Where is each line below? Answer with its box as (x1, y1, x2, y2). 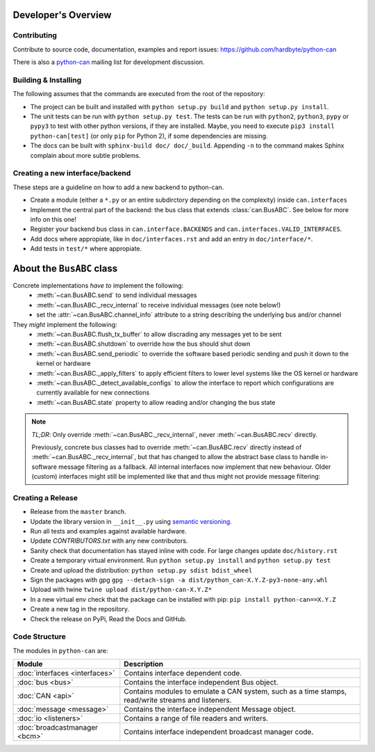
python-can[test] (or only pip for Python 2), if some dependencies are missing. (30, 131, 268, 140)
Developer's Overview (12, 9, 112, 21)
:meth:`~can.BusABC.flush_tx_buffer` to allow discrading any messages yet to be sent (36, 330, 282, 338)
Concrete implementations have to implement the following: (12, 282, 184, 290)
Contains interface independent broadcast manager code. (124, 727, 314, 737)
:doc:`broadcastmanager (17, 723, 99, 733)
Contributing (12, 31, 57, 40)
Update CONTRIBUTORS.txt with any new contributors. (30, 536, 188, 545)
